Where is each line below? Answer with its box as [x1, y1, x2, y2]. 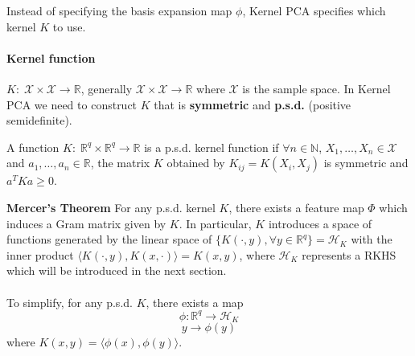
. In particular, [179, 215, 252, 231]
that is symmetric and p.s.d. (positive [154, 96, 351, 113]
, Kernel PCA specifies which [242, 2, 386, 18]
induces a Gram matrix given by [6, 215, 166, 231]
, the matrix [90, 154, 150, 171]
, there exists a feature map [228, 198, 364, 215]
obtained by [166, 154, 225, 171]
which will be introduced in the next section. [6, 262, 227, 279]
